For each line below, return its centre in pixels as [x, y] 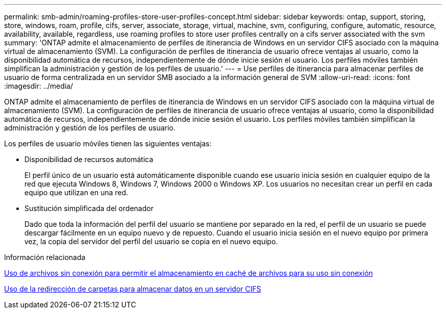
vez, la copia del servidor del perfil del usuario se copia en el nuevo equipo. [151, 241]
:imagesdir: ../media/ [39, 86]
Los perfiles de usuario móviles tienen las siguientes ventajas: [108, 144]
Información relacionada [45, 257]
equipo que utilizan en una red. [76, 192]
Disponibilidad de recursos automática [89, 159]
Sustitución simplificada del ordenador [89, 208]
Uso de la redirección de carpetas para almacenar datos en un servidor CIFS [133, 289]
